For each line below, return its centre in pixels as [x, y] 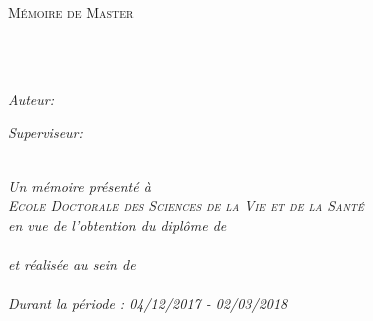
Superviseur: [45, 132]
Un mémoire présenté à [79, 185]
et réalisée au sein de [72, 263]
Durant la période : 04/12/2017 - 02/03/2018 [148, 303]
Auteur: [31, 98]
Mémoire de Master [71, 12]
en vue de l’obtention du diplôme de [117, 224]
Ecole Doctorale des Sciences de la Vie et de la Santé [186, 205]
